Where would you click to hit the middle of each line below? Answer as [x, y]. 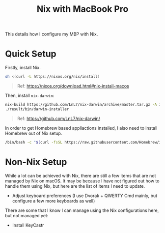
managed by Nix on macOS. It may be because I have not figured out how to [82, 181]
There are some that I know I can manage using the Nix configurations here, [82, 210]
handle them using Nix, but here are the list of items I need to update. [75, 186]
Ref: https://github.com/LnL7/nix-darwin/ [59, 118]
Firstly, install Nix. [23, 68]
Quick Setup [31, 54]
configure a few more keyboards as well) [54, 201]
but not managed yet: [27, 215]
